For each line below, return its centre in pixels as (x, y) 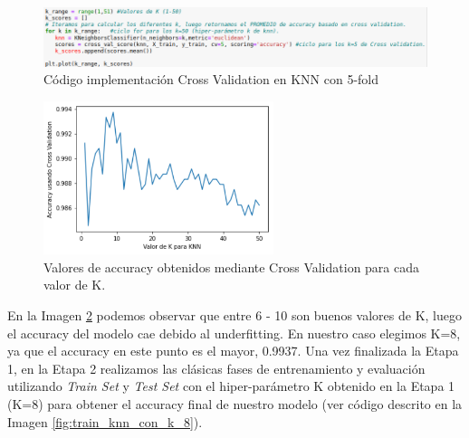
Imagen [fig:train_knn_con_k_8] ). (105, 421)
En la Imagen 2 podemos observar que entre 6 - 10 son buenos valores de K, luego (234, 314)
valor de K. (75, 285)
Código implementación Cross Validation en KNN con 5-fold (211, 79)
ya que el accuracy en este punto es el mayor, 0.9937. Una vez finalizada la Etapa (233, 351)
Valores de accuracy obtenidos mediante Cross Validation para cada (232, 267)
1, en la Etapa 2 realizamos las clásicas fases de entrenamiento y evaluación (216, 368)
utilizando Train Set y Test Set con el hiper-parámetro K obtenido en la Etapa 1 (231, 386)
